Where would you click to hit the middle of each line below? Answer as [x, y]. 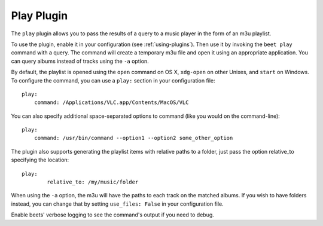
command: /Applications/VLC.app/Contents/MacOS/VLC [111, 103]
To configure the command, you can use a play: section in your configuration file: [113, 80]
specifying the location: [40, 160]
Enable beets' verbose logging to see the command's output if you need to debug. [113, 215]
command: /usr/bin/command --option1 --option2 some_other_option [133, 138]
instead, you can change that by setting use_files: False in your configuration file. [117, 204]
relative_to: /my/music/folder [93, 182]
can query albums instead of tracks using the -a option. [80, 61]
